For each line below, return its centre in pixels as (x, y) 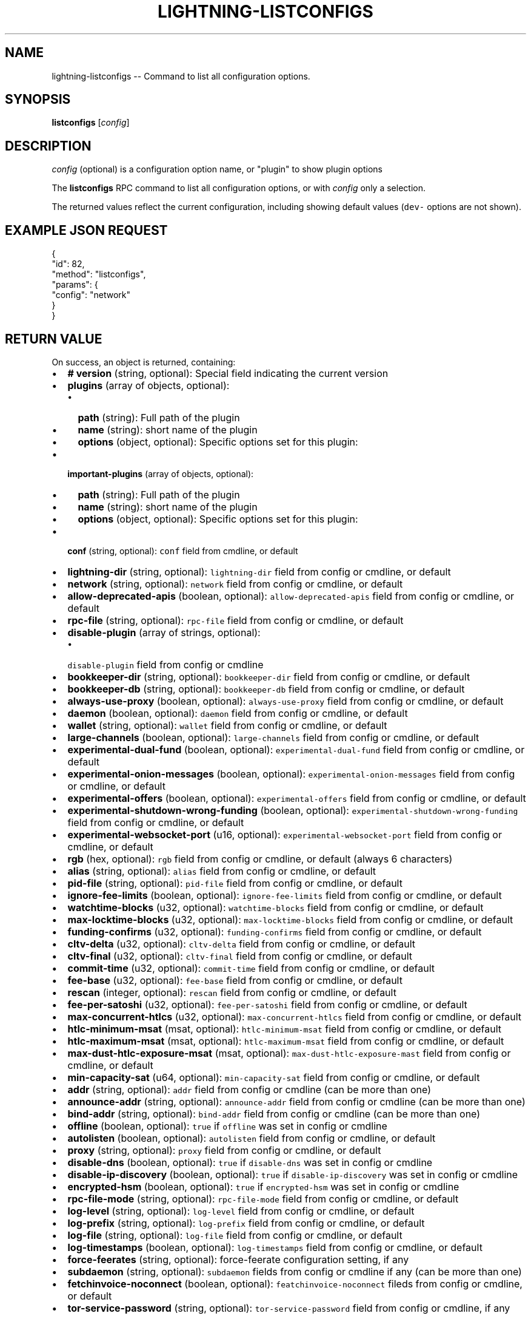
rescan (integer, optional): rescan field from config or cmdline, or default (232, 992)
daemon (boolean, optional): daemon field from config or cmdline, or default (238, 713)
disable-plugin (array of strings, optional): (164, 632)
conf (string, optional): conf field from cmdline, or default (183, 551)
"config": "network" (91, 295)
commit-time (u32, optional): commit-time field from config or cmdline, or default (251, 968)
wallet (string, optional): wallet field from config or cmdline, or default (227, 725)
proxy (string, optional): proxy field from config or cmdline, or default (224, 1150)
